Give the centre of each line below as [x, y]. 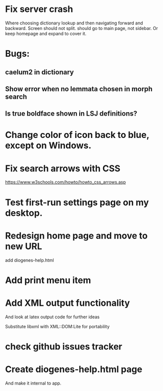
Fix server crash [39, 9]
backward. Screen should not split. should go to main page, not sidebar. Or [81, 28]
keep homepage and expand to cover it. [46, 33]
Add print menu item [48, 280]
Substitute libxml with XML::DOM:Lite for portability [57, 326]
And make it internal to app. [33, 383]
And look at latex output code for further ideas [53, 317]
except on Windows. [48, 146]
